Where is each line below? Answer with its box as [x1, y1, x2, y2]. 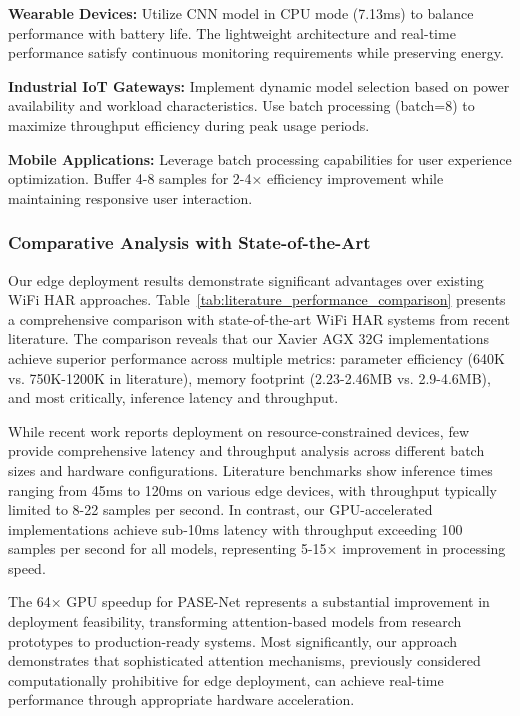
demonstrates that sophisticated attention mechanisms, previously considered [8, 650, 481, 671]
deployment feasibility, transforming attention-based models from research [8, 611, 462, 632]
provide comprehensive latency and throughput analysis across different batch [8, 440, 485, 461]
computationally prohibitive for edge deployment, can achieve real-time [8, 669, 444, 690]
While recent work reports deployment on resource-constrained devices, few [8, 420, 469, 441]
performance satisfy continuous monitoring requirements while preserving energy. [8, 42, 504, 63]
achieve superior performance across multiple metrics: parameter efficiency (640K [8, 347, 505, 368]
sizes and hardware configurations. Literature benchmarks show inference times [8, 459, 493, 480]
